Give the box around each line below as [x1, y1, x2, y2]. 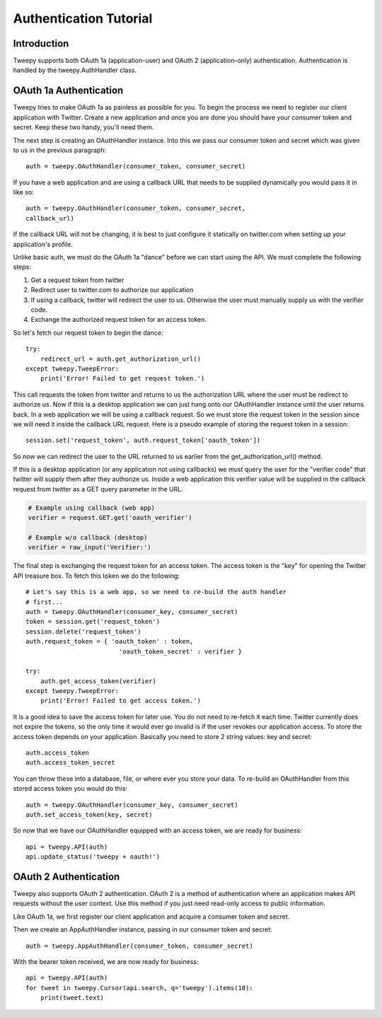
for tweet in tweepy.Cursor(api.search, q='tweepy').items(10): [25, 984, 254, 992]
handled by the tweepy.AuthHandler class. [13, 66, 137, 74]
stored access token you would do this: [13, 784, 127, 793]
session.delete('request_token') [25, 627, 141, 636]
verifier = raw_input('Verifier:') [28, 543, 151, 552]
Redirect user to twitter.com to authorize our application [30, 286, 194, 294]
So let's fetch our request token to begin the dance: [13, 328, 163, 337]
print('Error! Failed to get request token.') [40, 375, 205, 383]
